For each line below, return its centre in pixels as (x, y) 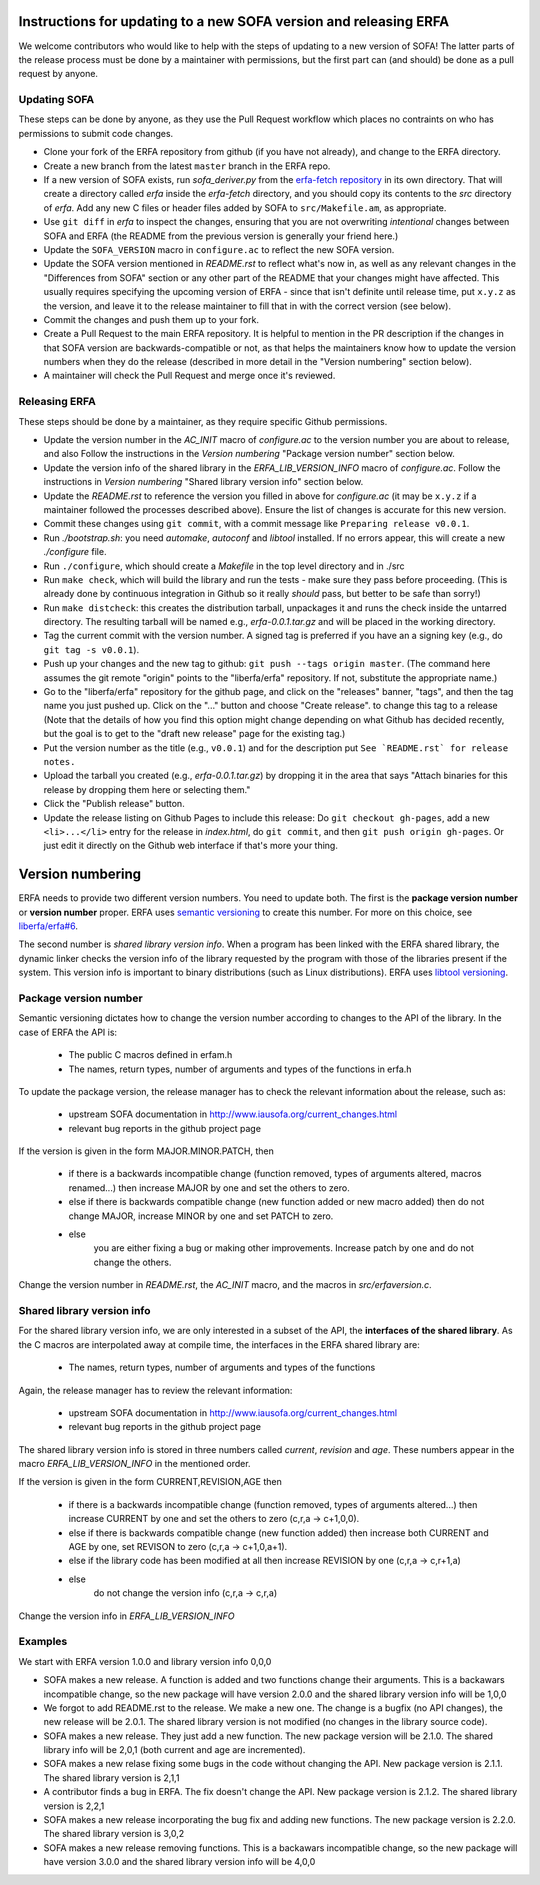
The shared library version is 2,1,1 (111, 1777)
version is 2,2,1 (74, 1806)
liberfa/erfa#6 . (48, 926)
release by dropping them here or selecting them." (147, 789)
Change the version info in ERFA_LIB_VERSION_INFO (126, 1616)
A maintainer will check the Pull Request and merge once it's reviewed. (189, 376)
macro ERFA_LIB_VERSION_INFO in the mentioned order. (134, 1464)
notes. (59, 761)
